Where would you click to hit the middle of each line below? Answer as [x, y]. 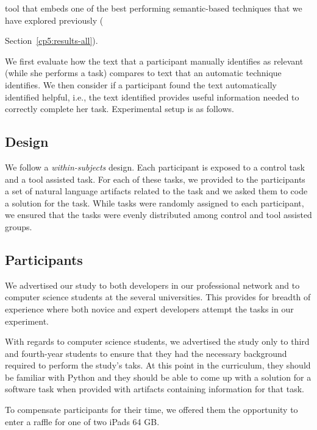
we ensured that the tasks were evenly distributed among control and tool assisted [158, 215]
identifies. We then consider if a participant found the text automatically [141, 84]
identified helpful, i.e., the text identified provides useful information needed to [152, 97]
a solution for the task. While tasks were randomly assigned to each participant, [155, 203]
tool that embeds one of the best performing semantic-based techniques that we [154, 8]
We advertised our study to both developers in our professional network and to [152, 285]
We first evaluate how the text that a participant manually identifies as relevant [154, 61]
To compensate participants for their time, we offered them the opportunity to [151, 410]
